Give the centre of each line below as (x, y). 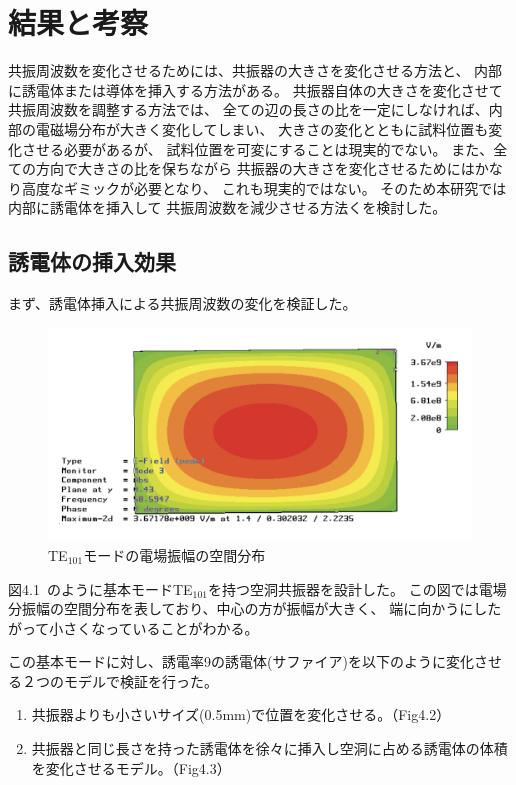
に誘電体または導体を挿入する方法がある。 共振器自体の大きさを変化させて (255, 89)
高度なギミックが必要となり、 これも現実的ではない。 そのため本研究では (264, 187)
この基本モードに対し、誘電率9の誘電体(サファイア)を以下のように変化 (241, 661)
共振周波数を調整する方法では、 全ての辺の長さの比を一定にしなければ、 (248, 109)
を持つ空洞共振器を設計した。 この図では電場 (357, 588)
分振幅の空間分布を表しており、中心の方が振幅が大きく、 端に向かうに (241, 608)
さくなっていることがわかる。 (161, 627)
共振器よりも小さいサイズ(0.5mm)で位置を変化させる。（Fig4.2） (241, 714)
